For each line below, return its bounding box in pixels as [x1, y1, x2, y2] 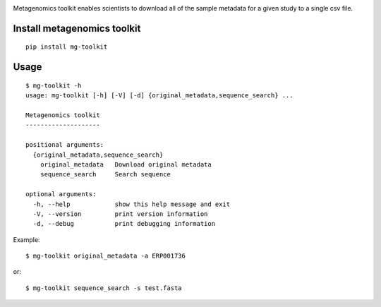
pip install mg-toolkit [25, 43, 108, 51]
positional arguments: [25, 141, 104, 149]
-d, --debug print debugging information [32, 219, 215, 228]
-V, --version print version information [32, 210, 208, 218]
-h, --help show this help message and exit [32, 200, 231, 208]
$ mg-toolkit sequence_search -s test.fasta [25, 284, 183, 292]
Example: [13, 235, 40, 243]
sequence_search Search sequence [40, 170, 171, 179]
